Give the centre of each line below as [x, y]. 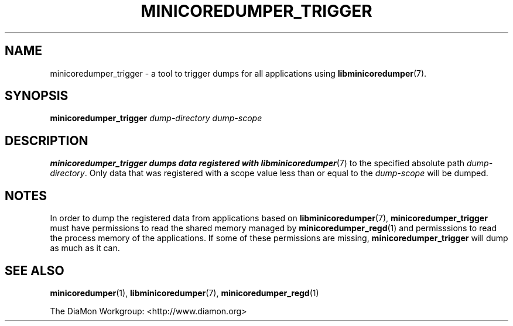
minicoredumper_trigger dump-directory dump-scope [156, 118]
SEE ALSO [35, 270]
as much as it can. [85, 248]
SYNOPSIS [37, 96]
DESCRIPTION [47, 140]
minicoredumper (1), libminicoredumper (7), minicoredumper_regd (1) [184, 293]
